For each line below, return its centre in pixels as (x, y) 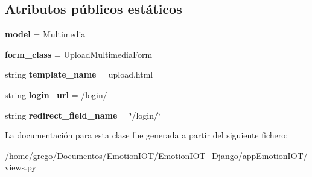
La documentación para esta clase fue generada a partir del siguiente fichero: (147, 135)
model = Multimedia (45, 34)
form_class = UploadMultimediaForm (79, 54)
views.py (21, 167)
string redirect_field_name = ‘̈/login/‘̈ (83, 115)
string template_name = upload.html (79, 74)
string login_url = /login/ (56, 94)
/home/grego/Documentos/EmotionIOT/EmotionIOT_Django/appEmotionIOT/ (156, 155)
